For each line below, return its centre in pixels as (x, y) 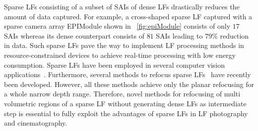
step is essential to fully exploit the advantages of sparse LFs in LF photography (126, 113)
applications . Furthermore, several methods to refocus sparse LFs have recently (128, 74)
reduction (234, 35)
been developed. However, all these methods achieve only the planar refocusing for (129, 84)
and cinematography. (36, 123)
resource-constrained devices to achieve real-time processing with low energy (120, 55)
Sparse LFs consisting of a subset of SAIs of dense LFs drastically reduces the (122, 6)
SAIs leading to (179, 35)
